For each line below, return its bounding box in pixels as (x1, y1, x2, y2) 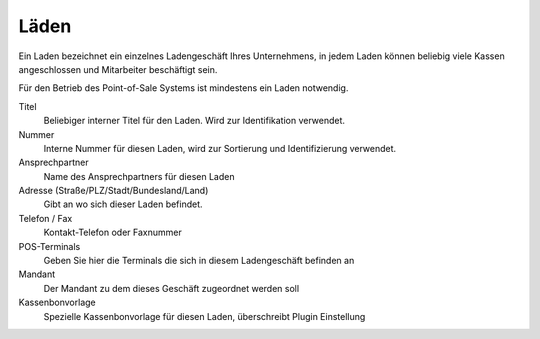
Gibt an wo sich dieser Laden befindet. (43, 198, 204, 210)
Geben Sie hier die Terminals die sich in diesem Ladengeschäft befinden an (43, 255, 355, 267)
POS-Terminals (18, 240, 81, 252)
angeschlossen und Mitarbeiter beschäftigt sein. (18, 63, 218, 75)
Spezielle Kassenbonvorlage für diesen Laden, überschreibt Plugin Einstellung (43, 310, 366, 322)
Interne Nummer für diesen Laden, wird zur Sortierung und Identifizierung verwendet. (43, 142, 397, 154)
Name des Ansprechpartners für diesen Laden (43, 170, 235, 182)
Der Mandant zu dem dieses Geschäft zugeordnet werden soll (43, 282, 300, 294)
